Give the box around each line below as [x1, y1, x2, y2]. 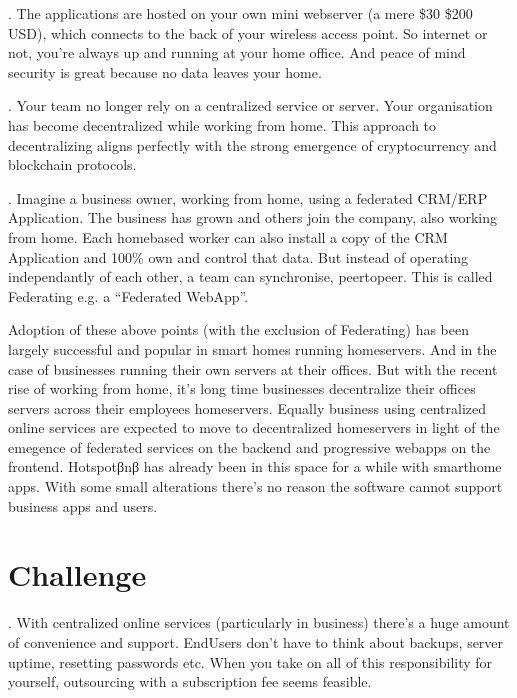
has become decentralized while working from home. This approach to [8, 114, 437, 135]
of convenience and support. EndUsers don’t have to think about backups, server [8, 631, 504, 652]
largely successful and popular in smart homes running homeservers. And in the [8, 338, 497, 359]
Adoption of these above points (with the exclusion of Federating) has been [8, 319, 470, 340]
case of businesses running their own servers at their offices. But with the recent [8, 358, 498, 379]
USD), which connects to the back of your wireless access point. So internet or [8, 22, 488, 43]
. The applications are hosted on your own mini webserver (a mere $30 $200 [8, 3, 473, 23]
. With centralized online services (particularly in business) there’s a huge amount [8, 612, 510, 633]
